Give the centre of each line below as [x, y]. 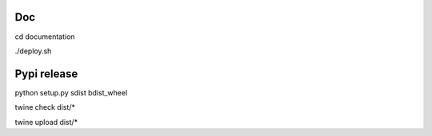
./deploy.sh [33, 51]
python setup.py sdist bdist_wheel [71, 92]
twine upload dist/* [46, 122]
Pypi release [46, 74]
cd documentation [45, 37]
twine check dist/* [45, 107]
